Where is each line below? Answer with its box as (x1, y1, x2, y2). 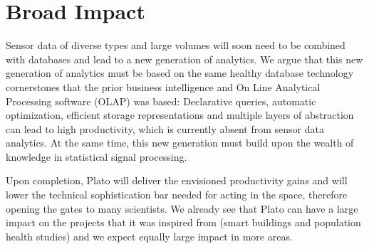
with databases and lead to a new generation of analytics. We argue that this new (6, 51, 363, 66)
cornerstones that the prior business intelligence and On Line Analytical (6, 79, 321, 94)
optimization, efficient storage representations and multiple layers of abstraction (6, 107, 354, 122)
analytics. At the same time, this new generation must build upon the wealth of (6, 135, 354, 150)
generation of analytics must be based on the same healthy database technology (6, 65, 354, 80)
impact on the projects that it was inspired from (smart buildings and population (6, 215, 361, 230)
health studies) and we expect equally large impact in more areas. (6, 228, 293, 243)
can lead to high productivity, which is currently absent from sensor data (6, 121, 324, 136)
